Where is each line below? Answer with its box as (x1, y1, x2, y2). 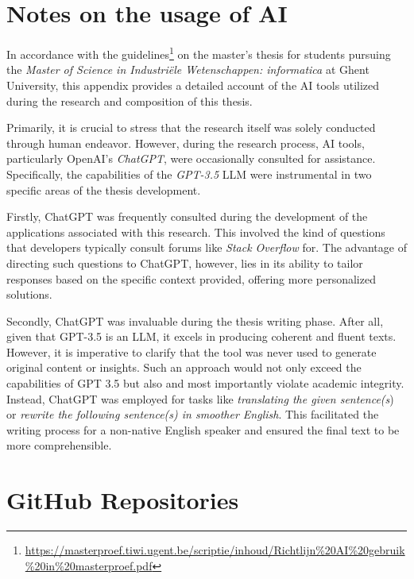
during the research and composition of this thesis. (6, 92, 253, 109)
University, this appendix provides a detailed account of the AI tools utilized (6, 76, 380, 93)
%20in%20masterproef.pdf (25, 557, 153, 573)
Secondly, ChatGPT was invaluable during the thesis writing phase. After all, (6, 312, 384, 329)
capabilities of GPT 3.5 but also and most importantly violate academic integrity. (6, 375, 404, 392)
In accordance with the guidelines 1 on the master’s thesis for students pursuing (6, 44, 391, 62)
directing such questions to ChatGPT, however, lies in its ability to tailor (6, 254, 363, 271)
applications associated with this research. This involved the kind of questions (6, 223, 385, 240)
